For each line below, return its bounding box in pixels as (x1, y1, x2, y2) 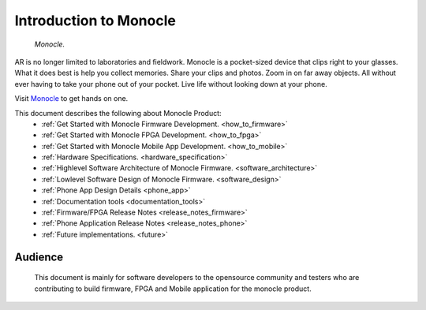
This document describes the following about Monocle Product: (14, 108, 222, 118)
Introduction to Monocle (14, 12, 177, 29)
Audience (14, 250, 64, 263)
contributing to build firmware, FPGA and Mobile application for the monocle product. (34, 284, 312, 293)
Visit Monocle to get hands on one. (14, 94, 129, 103)
